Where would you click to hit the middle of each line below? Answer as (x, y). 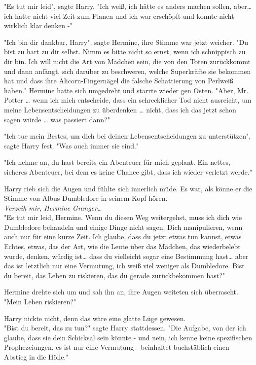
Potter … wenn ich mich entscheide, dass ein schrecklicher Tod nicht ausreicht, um (128, 100)
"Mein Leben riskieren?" (40, 302)
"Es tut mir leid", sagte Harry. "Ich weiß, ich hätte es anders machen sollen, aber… (128, 6)
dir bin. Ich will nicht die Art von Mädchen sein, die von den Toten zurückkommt (127, 61)
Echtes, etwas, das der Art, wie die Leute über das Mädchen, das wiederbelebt (122, 246)
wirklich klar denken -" (38, 25)
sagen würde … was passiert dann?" (57, 119)
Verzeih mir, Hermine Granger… (53, 207)
